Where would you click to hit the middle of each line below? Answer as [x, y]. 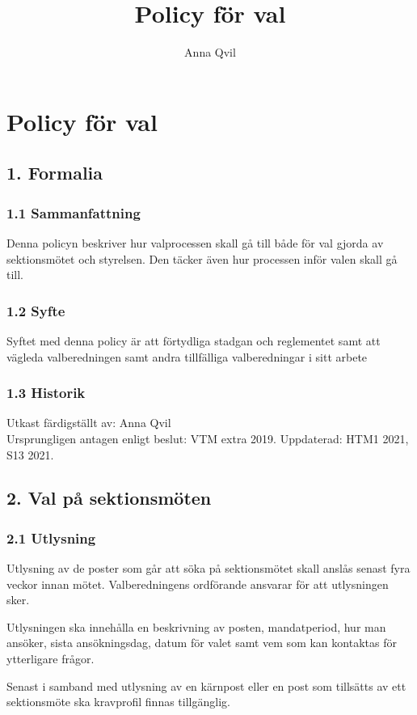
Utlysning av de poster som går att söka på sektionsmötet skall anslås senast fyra [208, 568]
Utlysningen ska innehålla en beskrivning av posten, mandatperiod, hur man [196, 626]
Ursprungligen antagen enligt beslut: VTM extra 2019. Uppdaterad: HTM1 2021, [208, 438]
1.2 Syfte [36, 310]
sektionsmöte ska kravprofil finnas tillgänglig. [118, 702]
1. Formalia [55, 173]
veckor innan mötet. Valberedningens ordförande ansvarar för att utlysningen [198, 584]
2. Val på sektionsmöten [109, 498]
